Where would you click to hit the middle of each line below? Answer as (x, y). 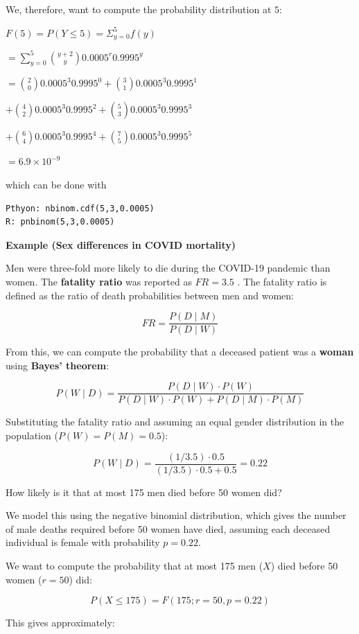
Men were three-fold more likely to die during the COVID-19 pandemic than (168, 268)
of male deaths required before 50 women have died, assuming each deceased (168, 528)
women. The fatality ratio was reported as (99, 281)
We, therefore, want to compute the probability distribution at (139, 9)
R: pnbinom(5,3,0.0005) (60, 222)
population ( (32, 435)
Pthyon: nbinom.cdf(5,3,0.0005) (80, 208)
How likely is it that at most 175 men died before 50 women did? (144, 492)
